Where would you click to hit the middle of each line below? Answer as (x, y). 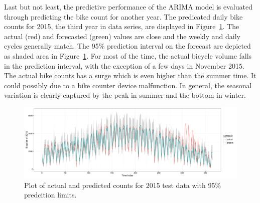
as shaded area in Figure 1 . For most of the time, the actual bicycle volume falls (128, 55)
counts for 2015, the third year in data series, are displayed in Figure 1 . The (122, 26)
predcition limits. (50, 195)
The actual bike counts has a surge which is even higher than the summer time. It (130, 75)
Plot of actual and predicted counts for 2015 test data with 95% (123, 185)
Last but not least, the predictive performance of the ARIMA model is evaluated (128, 7)
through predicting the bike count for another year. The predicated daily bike (123, 16)
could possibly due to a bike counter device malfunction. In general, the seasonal (128, 85)
